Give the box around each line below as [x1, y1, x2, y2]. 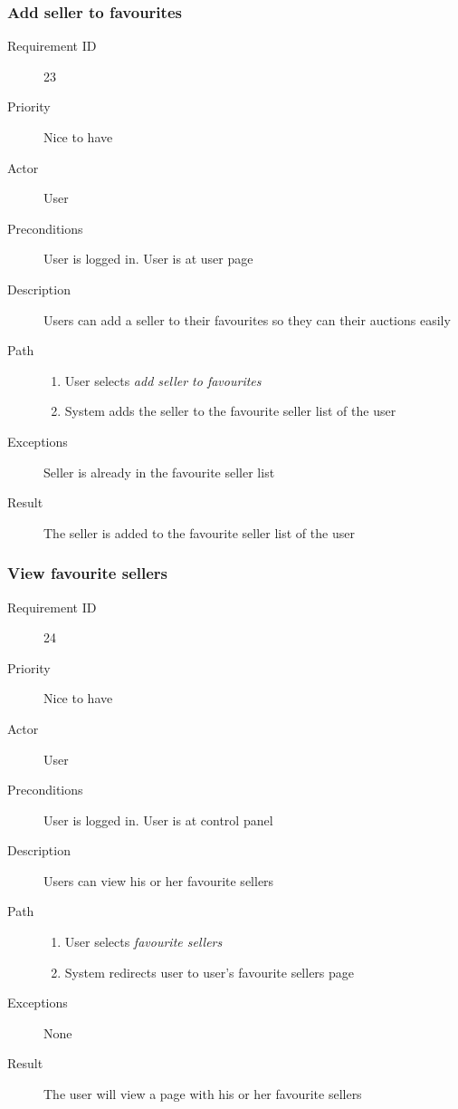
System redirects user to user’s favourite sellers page [64, 962, 355, 981]
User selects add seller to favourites [64, 371, 262, 390]
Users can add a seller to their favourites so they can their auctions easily [43, 310, 451, 329]
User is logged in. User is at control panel [43, 810, 273, 829]
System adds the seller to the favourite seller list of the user [64, 401, 396, 420]
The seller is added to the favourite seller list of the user [43, 523, 355, 542]
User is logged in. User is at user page [43, 249, 253, 268]
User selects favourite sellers [64, 932, 223, 951]
